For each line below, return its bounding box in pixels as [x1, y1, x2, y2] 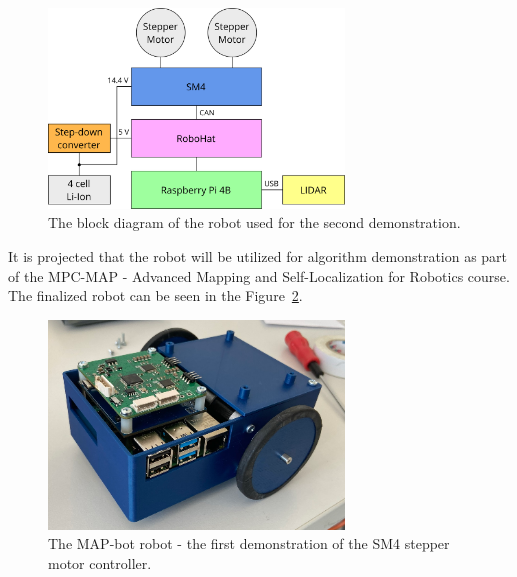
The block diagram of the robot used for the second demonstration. [48, 212, 461, 233]
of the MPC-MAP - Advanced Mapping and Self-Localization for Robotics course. [8, 265, 510, 286]
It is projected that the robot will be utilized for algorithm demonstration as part [8, 246, 508, 267]
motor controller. [48, 552, 152, 573]
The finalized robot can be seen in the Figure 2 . [8, 285, 303, 306]
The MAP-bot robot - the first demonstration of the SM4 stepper [48, 533, 450, 554]
